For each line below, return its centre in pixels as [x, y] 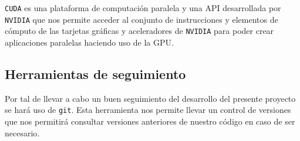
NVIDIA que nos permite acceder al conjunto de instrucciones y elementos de [141, 19]
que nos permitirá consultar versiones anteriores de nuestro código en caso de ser [150, 121]
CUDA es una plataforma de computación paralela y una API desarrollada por [143, 8]
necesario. [22, 133]
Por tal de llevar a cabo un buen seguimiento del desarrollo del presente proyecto [150, 98]
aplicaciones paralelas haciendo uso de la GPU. [89, 42]
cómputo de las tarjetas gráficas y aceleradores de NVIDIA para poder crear [139, 31]
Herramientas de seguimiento [95, 73]
